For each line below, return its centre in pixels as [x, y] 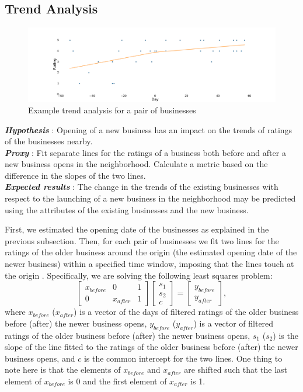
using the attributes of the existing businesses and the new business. [127, 209]
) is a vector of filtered [234, 323]
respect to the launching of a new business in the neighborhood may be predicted [150, 198]
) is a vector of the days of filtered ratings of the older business [186, 312]
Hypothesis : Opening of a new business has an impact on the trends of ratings [149, 129]
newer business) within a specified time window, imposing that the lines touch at [149, 264]
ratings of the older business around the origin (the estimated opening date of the [151, 252]
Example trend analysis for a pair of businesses [112, 110]
